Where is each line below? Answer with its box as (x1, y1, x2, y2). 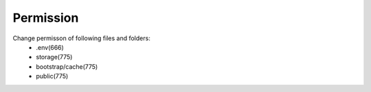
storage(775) (36, 53, 73, 61)
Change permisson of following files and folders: (12, 34, 150, 42)
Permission (12, 10, 79, 25)
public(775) (36, 72, 69, 80)
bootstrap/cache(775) (36, 62, 98, 71)
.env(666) (36, 43, 65, 51)
